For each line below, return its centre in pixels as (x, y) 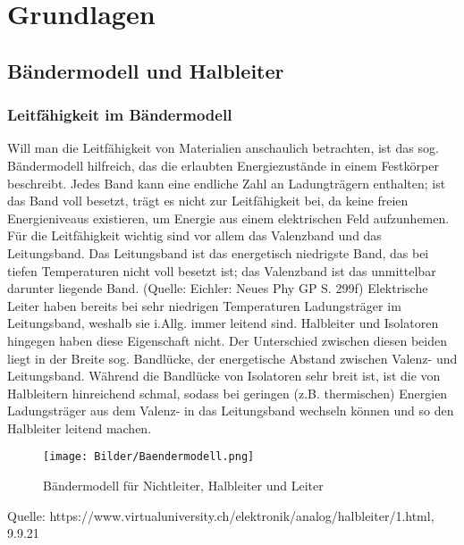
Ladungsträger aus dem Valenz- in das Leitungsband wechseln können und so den (231, 411)
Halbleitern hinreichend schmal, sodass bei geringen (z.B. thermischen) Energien (228, 393)
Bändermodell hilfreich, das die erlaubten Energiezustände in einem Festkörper (223, 165)
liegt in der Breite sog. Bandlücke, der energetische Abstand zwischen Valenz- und (232, 358)
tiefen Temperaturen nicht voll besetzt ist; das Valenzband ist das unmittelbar (222, 270)
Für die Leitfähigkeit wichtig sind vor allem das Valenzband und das (194, 235)
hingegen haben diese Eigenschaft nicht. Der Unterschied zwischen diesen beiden (227, 340)
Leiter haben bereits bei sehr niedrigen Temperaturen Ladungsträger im (204, 305)
